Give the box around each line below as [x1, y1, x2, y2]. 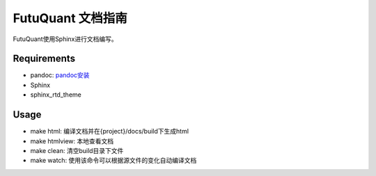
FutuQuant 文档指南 [13, 10, 128, 26]
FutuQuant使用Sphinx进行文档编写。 [13, 35, 118, 43]
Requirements [13, 53, 76, 65]
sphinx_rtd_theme [30, 90, 81, 99]
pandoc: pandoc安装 [30, 71, 90, 79]
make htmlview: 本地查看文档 [30, 136, 114, 145]
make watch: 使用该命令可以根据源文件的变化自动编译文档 [30, 157, 197, 165]
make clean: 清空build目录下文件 [30, 146, 124, 154]
